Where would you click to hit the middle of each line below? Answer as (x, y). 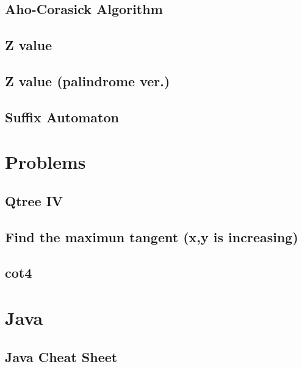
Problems (45, 162)
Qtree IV (34, 200)
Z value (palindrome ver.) (88, 80)
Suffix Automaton (62, 117)
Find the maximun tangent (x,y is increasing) (152, 236)
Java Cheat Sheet (61, 356)
